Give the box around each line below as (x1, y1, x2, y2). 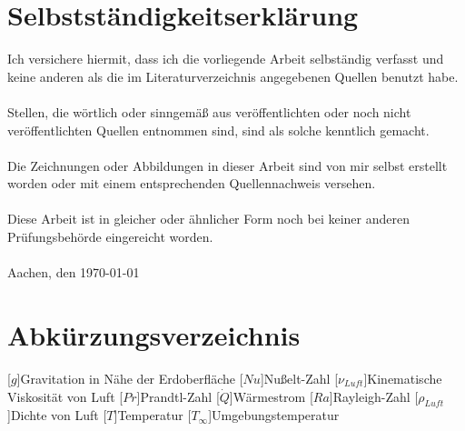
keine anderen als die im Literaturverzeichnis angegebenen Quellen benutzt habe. (7, 66, 459, 85)
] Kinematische (363, 368, 442, 387)
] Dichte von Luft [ (7, 406, 107, 425)
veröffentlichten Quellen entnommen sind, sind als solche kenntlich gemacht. (7, 120, 430, 139)
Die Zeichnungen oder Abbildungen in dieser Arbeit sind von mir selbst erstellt (7, 155, 448, 175)
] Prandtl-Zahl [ (136, 386, 220, 406)
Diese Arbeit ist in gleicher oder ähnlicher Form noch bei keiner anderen (7, 209, 410, 228)
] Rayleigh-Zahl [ (329, 386, 419, 406)
